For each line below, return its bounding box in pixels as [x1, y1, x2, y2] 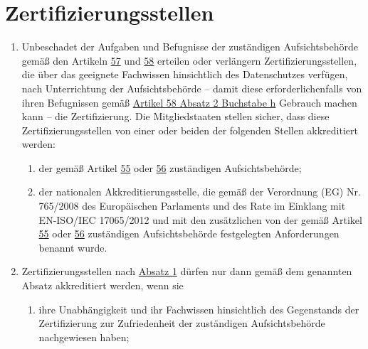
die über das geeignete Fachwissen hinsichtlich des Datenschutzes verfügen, [21, 67, 348, 82]
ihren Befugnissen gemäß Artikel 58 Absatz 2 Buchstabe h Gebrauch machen [21, 95, 357, 109]
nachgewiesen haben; [38, 329, 130, 344]
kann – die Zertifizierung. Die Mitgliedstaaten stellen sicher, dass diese [21, 109, 330, 124]
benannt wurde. [38, 240, 107, 254]
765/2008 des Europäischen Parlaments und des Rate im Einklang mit [38, 198, 346, 213]
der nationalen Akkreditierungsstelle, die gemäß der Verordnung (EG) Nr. [38, 184, 361, 199]
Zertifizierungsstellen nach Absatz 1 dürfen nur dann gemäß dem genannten [21, 264, 352, 279]
